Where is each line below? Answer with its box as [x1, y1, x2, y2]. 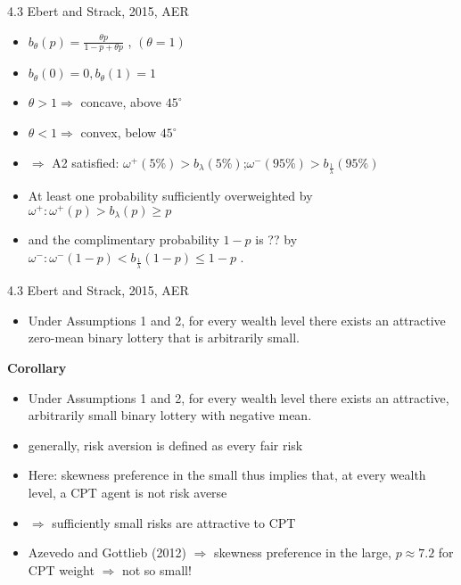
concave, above [80, 93, 162, 111]
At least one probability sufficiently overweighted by [28, 186, 313, 205]
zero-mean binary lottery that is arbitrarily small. [28, 328, 300, 347]
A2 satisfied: [52, 152, 119, 171]
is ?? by [255, 230, 298, 249]
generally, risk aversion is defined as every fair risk [28, 435, 303, 454]
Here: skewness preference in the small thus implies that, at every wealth [28, 466, 426, 484]
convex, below [80, 123, 157, 142]
